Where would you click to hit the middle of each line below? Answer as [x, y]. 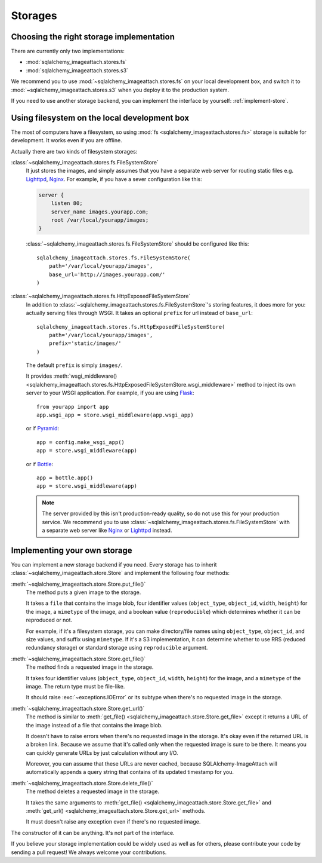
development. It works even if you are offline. [66, 140]
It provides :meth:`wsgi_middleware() [72, 376]
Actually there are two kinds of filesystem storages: [74, 151]
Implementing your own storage [72, 550]
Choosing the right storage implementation [93, 37]
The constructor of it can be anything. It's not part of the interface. [93, 833]
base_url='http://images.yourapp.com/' [107, 274]
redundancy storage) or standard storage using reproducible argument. [117, 648]
